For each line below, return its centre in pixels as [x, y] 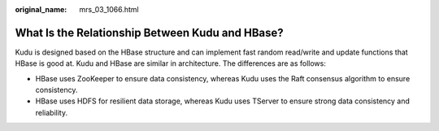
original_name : [41, 9]
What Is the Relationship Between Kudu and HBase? [149, 33]
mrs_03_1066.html [109, 9]
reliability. [52, 112]
